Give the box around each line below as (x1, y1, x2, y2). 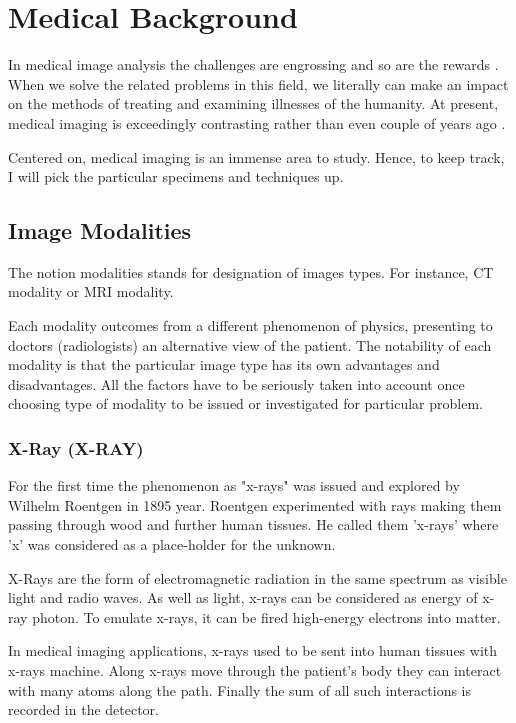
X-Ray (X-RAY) (8, 435, 144, 460)
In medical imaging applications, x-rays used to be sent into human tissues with (8, 640, 498, 661)
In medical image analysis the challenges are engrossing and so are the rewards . (8, 54, 499, 75)
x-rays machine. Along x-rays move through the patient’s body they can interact (8, 660, 502, 681)
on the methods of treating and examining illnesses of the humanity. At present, (8, 93, 499, 114)
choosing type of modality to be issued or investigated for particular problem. (8, 393, 483, 414)
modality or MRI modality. (8, 281, 174, 302)
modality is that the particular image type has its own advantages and (8, 354, 440, 375)
